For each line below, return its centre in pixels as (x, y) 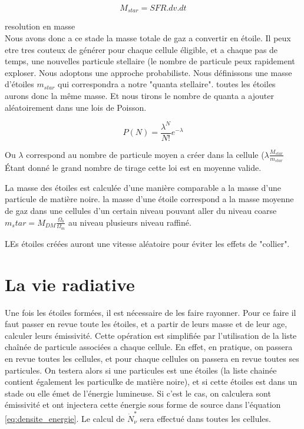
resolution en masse (40, 26)
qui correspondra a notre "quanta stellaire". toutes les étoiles (167, 84)
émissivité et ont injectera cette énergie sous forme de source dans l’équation (143, 405)
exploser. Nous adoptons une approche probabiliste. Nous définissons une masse (148, 72)
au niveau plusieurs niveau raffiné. (130, 222)
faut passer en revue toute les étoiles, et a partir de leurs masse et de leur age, (146, 324)
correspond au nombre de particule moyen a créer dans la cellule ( (145, 154)
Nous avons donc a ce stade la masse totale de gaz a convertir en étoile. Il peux (148, 38)
